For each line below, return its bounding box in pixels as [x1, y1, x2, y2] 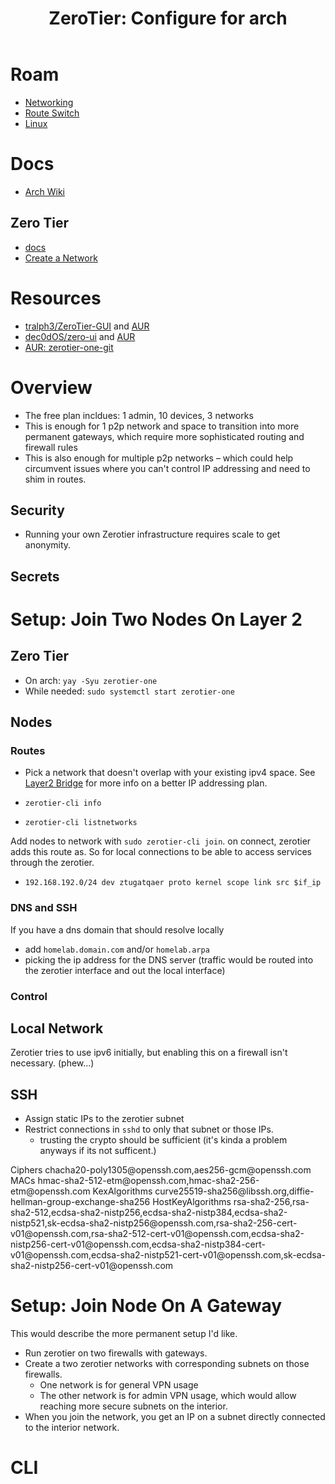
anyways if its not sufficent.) [39, 1145, 157, 1157]
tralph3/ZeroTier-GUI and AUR [24, 320, 150, 332]
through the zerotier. [10, 857, 95, 869]
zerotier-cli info [24, 798, 102, 809]
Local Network [10, 1020, 104, 1037]
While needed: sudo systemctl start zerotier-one [24, 685, 235, 697]
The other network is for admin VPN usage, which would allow [39, 1390, 297, 1402]
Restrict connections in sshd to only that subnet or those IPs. [24, 1123, 274, 1136]
